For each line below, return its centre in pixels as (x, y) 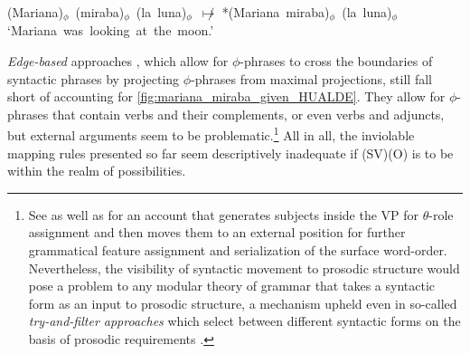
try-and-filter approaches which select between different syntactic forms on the (244, 321)
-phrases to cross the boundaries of (336, 61)
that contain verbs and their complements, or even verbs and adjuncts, (248, 114)
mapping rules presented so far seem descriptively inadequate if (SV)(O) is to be (230, 153)
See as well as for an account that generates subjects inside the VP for (224, 214)
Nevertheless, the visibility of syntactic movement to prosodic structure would (244, 268)
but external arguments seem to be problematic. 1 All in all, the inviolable (211, 134)
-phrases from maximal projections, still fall (311, 78)
